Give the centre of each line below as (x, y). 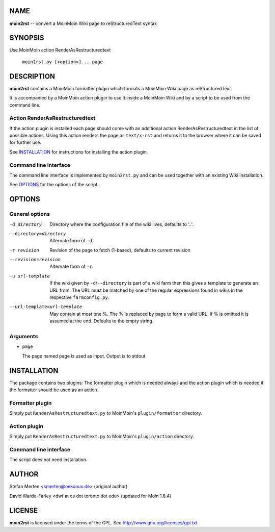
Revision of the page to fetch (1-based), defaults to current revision (120, 250)
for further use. (25, 142)
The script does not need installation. (48, 460)
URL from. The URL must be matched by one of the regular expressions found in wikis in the (146, 290)
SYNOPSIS (27, 38)
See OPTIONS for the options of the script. (54, 185)
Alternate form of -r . (72, 267)
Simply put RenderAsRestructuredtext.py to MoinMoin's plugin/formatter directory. (106, 413)
